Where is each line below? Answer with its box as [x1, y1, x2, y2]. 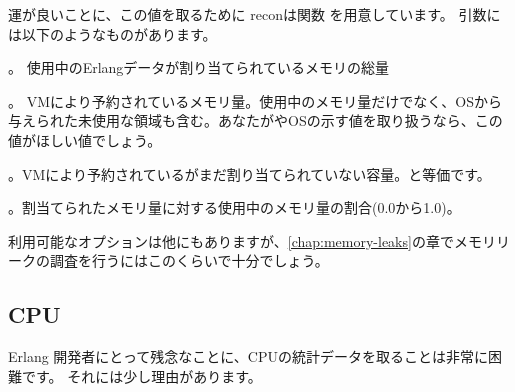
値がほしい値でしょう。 [8, 129, 162, 150]
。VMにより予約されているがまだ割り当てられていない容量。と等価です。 [8, 163, 491, 184]
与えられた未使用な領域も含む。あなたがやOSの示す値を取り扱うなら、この [8, 110, 503, 131]
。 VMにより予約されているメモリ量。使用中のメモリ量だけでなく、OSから [8, 90, 502, 111]
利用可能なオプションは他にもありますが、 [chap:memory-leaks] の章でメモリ [8, 230, 496, 251]
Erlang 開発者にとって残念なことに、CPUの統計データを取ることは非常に [8, 346, 488, 367]
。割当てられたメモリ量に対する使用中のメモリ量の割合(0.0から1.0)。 [8, 197, 461, 218]
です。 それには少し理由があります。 [21, 365, 262, 386]
